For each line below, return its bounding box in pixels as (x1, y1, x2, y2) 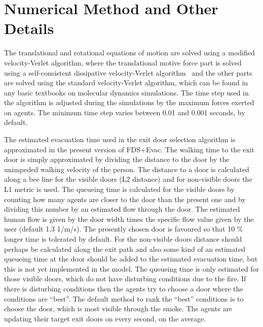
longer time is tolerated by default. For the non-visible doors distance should (4, 234, 242, 244)
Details (4, 18, 54, 39)
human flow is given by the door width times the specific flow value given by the (4, 213, 254, 224)
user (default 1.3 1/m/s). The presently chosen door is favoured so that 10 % (4, 223, 243, 234)
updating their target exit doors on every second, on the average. (4, 313, 206, 323)
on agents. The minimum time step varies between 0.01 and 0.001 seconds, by (4, 107, 245, 117)
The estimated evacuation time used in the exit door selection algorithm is (4, 134, 236, 145)
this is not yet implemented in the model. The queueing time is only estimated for (4, 263, 259, 274)
